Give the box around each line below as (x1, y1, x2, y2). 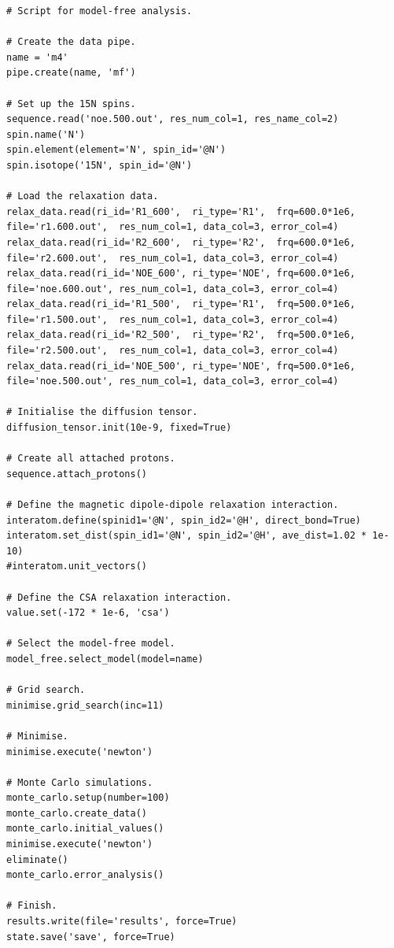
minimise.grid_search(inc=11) (6, 699, 164, 711)
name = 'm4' (6, 51, 68, 63)
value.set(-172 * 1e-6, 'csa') (6, 607, 170, 619)
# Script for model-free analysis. (6, 6, 193, 17)
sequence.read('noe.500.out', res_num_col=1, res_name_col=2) (6, 113, 339, 125)
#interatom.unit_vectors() (6, 561, 147, 572)
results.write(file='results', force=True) (6, 916, 238, 928)
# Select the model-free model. (6, 638, 175, 650)
